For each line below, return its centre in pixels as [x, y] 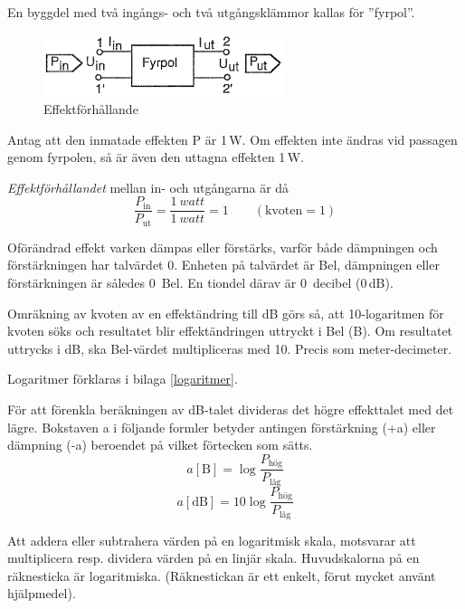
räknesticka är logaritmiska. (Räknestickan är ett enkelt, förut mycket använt [222, 575]
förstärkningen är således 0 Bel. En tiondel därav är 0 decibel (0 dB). [200, 282]
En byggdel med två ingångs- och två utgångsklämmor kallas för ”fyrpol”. [211, 12]
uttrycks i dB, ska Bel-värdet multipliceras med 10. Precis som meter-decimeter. [230, 348]
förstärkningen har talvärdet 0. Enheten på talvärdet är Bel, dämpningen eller [223, 265]
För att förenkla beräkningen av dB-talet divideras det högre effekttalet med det [231, 409]
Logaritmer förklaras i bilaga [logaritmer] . [123, 379]
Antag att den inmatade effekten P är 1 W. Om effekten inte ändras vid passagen [232, 139]
